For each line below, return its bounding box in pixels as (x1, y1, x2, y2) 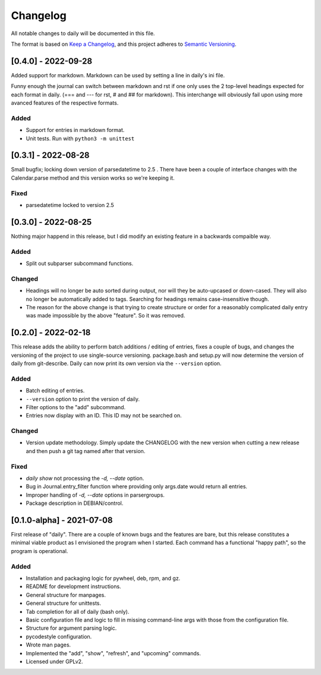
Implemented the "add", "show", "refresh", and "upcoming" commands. (26, 649, 202, 657)
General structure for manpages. (26, 591, 106, 598)
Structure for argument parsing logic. (26, 624, 117, 632)
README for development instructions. (26, 583, 121, 590)
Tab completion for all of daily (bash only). (26, 608, 130, 615)
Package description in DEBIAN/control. (26, 500, 124, 507)
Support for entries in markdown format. (26, 127, 125, 134)
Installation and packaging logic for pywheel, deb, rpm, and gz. (26, 574, 181, 582)
